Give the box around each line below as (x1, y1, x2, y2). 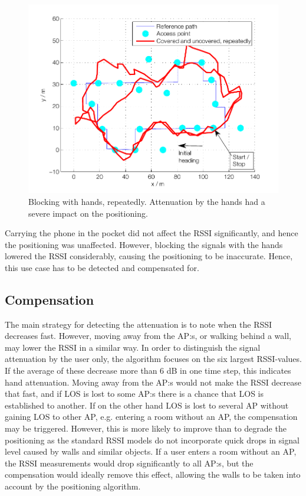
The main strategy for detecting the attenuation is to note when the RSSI (5, 318, 272, 330)
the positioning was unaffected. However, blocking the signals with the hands (5, 238, 283, 250)
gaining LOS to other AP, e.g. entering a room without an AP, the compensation (5, 410, 298, 423)
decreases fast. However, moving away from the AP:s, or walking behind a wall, (5, 329, 291, 342)
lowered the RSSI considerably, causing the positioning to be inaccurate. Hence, (5, 250, 293, 262)
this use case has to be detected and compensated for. (5, 261, 199, 273)
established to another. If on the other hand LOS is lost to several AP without (5, 399, 289, 411)
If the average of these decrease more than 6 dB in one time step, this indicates (5, 364, 291, 377)
